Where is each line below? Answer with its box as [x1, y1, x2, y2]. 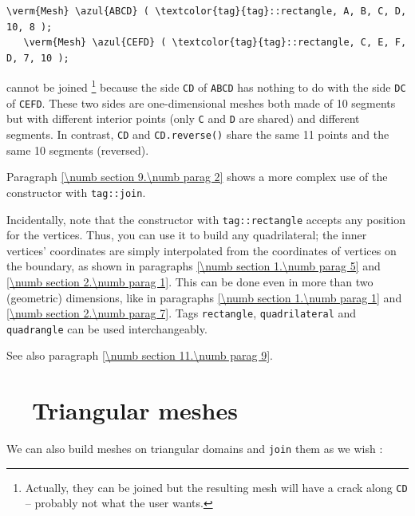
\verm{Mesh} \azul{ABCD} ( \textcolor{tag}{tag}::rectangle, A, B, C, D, [6, 6, 407, 17]
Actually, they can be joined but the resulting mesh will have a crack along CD [25, 479, 408, 495]
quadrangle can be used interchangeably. [6, 320, 207, 337]
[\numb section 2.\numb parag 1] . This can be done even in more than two [6, 273, 373, 290]
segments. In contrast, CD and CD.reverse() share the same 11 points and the [6, 126, 389, 142]
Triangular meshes [32, 394, 238, 427]
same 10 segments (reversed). [6, 141, 149, 158]
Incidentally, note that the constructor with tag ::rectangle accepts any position [6, 211, 405, 227]
